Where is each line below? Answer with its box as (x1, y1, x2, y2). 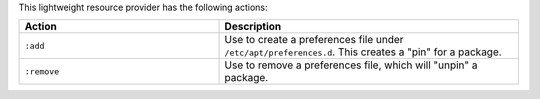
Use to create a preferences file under (224, 33, 404, 47)
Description (224, 20, 282, 34)
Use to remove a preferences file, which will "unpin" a (224, 58, 478, 72)
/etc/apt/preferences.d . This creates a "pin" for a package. (224, 45, 502, 59)
